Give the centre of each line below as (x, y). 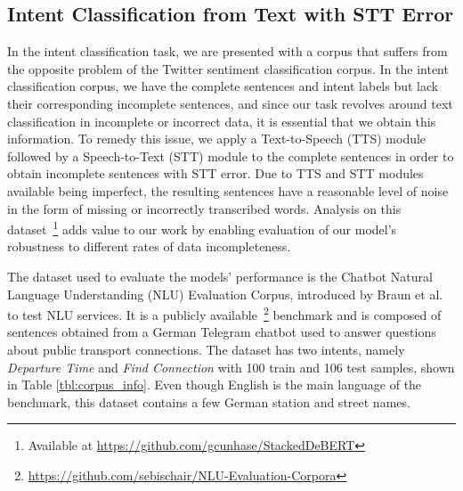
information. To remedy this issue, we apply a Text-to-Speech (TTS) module (217, 139)
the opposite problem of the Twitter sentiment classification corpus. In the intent (228, 68)
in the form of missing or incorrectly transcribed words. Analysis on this (204, 208)
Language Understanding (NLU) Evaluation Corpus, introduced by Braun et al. (225, 294)
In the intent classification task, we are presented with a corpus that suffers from (227, 51)
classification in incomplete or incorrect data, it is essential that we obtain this (222, 121)
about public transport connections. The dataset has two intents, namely (206, 350)
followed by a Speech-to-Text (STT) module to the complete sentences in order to (231, 155)
